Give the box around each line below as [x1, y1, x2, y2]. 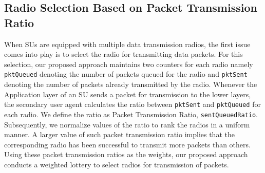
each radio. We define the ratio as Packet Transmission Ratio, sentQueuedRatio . [4, 109, 258, 119]
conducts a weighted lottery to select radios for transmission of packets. [4, 159, 229, 169]
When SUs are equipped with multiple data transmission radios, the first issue [4, 38, 251, 49]
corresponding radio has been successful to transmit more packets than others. [4, 139, 251, 149]
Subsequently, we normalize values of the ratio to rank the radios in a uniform [4, 119, 250, 129]
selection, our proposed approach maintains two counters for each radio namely [4, 58, 253, 69]
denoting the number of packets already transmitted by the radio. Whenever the [4, 79, 257, 90]
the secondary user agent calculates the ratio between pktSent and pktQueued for [4, 99, 261, 110]
